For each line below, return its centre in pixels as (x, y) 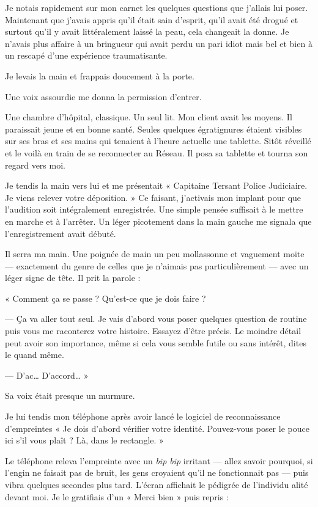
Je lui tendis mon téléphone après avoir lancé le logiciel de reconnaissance (143, 416)
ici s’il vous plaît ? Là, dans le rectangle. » (84, 440)
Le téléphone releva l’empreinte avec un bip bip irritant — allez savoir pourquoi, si (159, 460)
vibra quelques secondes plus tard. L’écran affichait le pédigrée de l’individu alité (157, 484)
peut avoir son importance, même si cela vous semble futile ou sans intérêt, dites (156, 342)
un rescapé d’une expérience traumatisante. (86, 55)
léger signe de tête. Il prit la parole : (73, 278)
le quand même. (35, 355)
